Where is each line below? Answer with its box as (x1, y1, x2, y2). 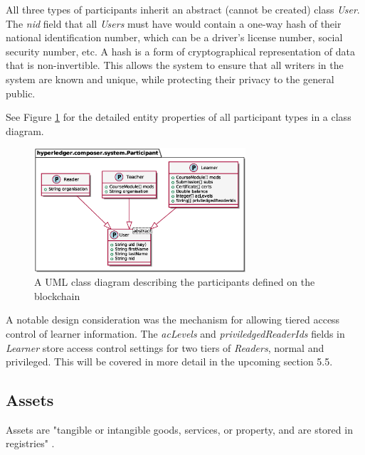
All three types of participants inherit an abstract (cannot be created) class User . (6, 2, 360, 16)
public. (6, 85, 36, 100)
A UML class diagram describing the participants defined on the (34, 274, 315, 289)
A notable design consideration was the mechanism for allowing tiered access (6, 312, 340, 327)
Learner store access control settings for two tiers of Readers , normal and (6, 340, 324, 355)
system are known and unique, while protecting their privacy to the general (6, 71, 334, 86)
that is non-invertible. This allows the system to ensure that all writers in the (6, 58, 344, 73)
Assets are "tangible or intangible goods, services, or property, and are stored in (6, 422, 353, 437)
